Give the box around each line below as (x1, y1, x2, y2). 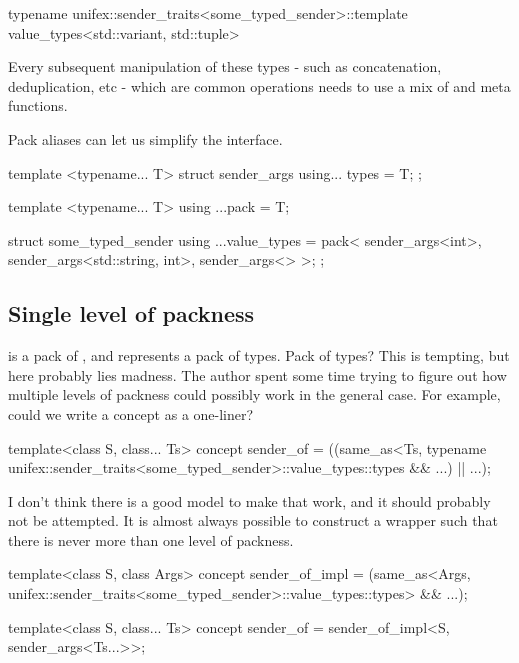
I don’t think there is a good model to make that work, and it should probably (8, 490, 491, 511)
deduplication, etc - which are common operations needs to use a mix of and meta (8, 75, 511, 96)
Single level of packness (8, 298, 255, 329)
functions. (8, 95, 68, 116)
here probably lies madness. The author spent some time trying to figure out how (8, 364, 507, 385)
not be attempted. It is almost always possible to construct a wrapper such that (8, 510, 498, 531)
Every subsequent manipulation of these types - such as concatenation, (8, 56, 442, 77)
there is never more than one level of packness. (8, 529, 294, 550)
